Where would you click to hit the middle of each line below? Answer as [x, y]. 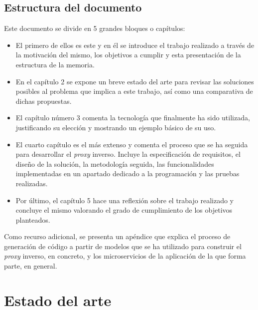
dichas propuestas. [44, 101]
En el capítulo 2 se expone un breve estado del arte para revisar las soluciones [135, 81]
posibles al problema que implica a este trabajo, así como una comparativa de [134, 91]
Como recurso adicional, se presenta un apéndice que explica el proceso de [117, 236]
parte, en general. [31, 266]
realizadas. [32, 183]
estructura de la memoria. [55, 64]
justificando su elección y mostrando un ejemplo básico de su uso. [116, 127]
